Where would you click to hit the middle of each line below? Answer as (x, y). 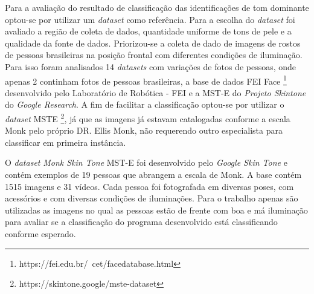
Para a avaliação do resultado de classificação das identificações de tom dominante (157, 7)
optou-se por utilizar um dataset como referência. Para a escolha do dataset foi (150, 19)
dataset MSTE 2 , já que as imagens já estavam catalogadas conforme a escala (148, 118)
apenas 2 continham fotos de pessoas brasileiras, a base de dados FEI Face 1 (146, 80)
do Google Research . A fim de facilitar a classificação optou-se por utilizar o (145, 104)
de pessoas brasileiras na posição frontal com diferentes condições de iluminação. (154, 55)
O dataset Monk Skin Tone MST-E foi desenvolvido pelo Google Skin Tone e (146, 162)
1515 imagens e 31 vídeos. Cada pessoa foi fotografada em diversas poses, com (149, 186)
